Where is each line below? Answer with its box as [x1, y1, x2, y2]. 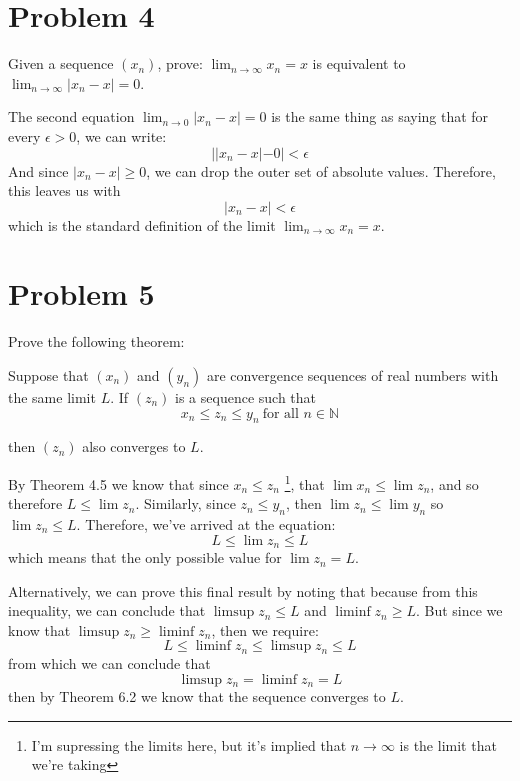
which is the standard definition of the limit [8, 214, 276, 235]
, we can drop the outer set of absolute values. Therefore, [146, 160, 496, 181]
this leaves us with [8, 180, 121, 201]
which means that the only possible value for [8, 547, 282, 568]
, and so [430, 473, 479, 494]
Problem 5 [8, 273, 155, 314]
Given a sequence [8, 53, 114, 74]
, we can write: [76, 125, 167, 146]
